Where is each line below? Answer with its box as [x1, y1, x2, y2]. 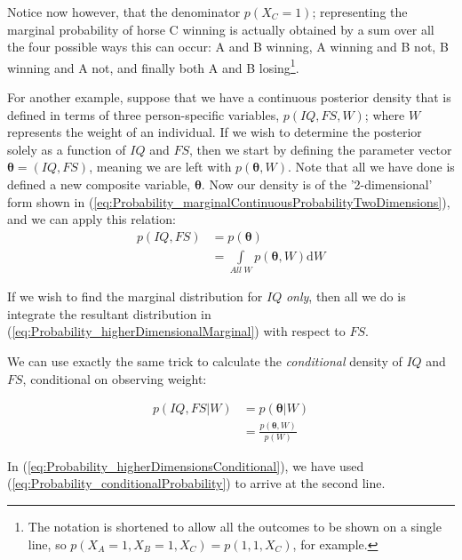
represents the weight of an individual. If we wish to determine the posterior [7, 123, 422, 141]
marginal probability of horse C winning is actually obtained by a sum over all [7, 20, 434, 38]
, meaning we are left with [89, 157, 232, 176]
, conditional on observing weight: [22, 369, 207, 388]
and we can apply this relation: [7, 210, 176, 228]
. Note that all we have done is [288, 157, 455, 176]
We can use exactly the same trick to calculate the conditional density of [7, 351, 402, 370]
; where [364, 105, 405, 124]
